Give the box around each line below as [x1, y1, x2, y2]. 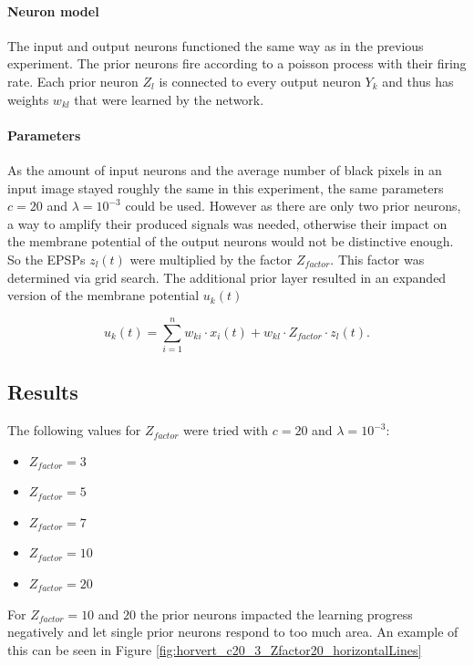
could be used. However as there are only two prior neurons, [125, 196, 461, 215]
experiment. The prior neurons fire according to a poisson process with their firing [7, 54, 467, 73]
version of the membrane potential [7, 286, 200, 305]
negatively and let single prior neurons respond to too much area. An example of [7, 622, 459, 641]
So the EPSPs [7, 249, 86, 268]
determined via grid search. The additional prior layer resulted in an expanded [7, 267, 447, 286]
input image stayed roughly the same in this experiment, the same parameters [7, 178, 444, 197]
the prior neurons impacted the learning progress [139, 604, 413, 623]
